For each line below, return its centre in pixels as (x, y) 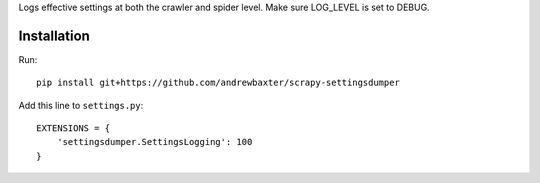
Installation (54, 35)
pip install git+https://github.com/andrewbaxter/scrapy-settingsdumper (218, 83)
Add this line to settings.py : (81, 105)
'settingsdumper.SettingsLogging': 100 (154, 142)
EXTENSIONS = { (73, 128)
